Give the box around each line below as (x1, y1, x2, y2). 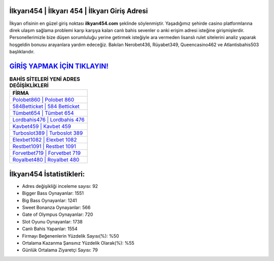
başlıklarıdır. (9, 49, 35, 55)
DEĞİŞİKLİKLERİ (9, 82, 49, 89)
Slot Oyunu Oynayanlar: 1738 (22, 218, 83, 224)
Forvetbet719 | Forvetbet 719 (12, 150, 81, 157)
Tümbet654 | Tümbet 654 (12, 110, 74, 117)
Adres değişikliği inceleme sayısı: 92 (22, 183, 98, 189)
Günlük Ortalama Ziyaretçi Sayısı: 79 (22, 247, 98, 253)
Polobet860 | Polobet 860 (12, 96, 75, 104)
